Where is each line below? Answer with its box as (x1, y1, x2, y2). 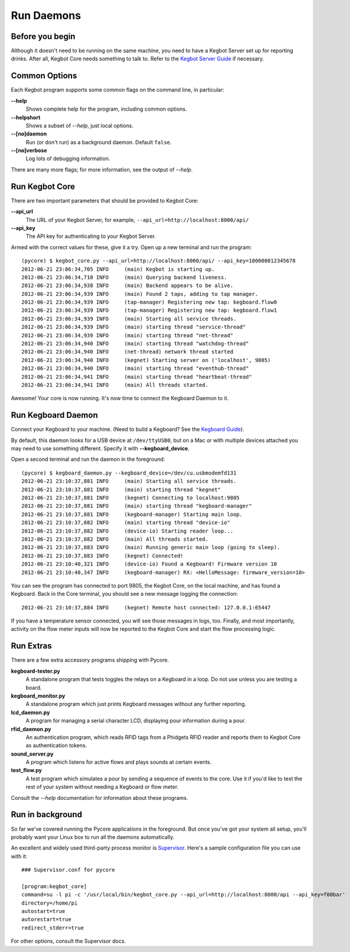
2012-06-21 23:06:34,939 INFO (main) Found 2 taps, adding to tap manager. (21, 291, 258, 297)
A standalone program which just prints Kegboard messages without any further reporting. (25, 701, 247, 708)
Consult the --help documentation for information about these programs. (11, 794, 189, 801)
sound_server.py (11, 750, 54, 757)
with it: (11, 853, 28, 860)
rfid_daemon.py (11, 725, 51, 732)
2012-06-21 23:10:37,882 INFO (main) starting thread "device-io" (21, 519, 231, 526)
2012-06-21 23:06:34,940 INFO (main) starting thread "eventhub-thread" (21, 365, 249, 372)
